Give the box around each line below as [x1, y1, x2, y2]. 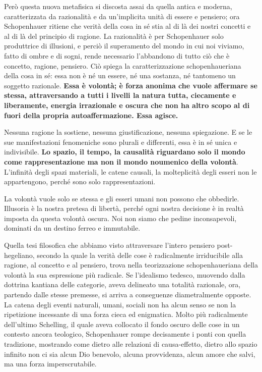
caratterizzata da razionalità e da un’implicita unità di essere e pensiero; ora [4, 11, 240, 21]
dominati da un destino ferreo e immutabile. [4, 223, 141, 233]
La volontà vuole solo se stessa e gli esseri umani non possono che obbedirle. [4, 193, 239, 203]
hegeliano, [4, 249, 35, 260]
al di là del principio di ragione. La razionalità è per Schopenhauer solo [4, 30, 224, 41]
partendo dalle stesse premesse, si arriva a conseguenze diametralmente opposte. [4, 289, 251, 300]
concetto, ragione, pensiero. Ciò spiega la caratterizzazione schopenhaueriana [4, 60, 241, 71]
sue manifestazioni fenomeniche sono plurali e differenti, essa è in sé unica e [4, 136, 237, 147]
